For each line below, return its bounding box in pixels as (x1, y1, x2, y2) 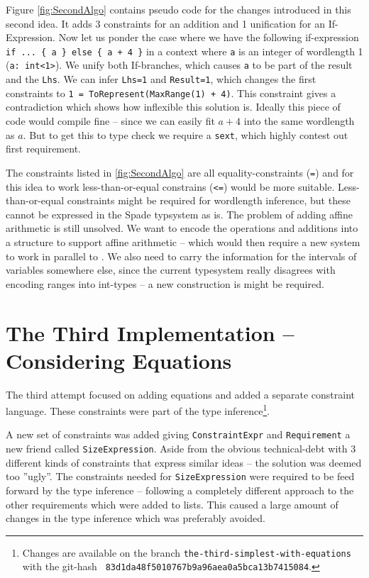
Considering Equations (6, 345, 232, 374)
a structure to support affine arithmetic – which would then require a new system (6, 234, 360, 249)
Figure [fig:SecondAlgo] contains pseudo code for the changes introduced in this (6, 2, 351, 16)
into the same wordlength (243, 113, 355, 128)
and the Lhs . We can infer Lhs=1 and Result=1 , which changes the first (6, 72, 316, 87)
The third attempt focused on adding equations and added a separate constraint (6, 387, 356, 401)
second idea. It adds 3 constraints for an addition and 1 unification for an (6, 16, 326, 30)
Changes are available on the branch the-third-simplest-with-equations (22, 545, 351, 560)
